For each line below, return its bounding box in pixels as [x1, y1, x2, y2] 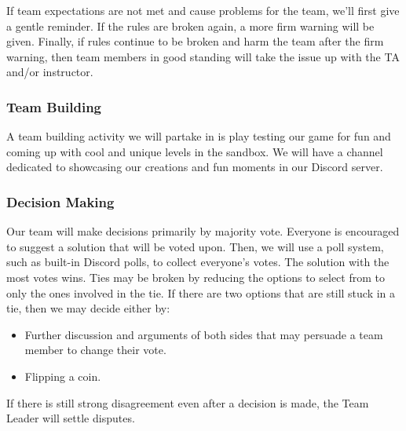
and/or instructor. [6, 64, 93, 80]
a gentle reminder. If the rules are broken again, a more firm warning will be [6, 17, 375, 34]
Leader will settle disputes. [6, 410, 135, 426]
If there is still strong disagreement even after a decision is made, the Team [6, 394, 369, 411]
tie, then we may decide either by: [6, 300, 170, 316]
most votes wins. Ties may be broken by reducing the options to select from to [6, 268, 385, 285]
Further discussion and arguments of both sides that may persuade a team [24, 326, 383, 342]
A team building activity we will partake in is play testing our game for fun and [6, 128, 391, 144]
